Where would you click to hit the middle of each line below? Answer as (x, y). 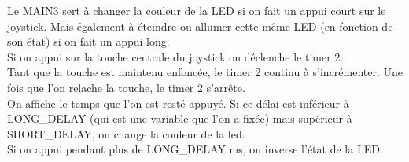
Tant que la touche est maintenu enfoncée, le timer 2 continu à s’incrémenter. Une (205, 72)
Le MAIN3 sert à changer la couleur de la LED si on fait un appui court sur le (197, 10)
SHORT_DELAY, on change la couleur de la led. (126, 133)
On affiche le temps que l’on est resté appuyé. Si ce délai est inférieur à (178, 103)
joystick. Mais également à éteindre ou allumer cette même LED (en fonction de (200, 26)
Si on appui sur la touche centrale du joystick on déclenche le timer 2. (175, 56)
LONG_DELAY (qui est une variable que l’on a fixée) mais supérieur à (180, 118)
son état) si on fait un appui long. (88, 41)
